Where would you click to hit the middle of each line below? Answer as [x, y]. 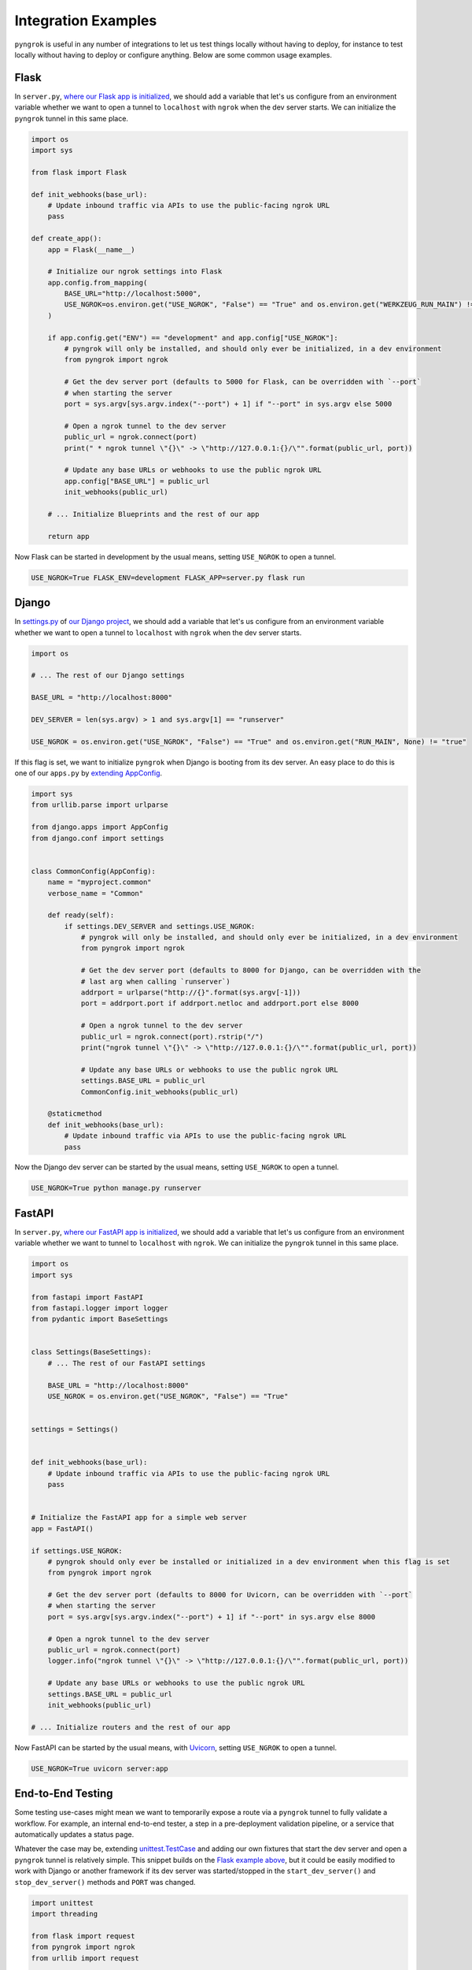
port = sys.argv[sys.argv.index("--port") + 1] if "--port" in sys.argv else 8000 [212, 1617]
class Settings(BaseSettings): [92, 1352]
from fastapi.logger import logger [100, 1308]
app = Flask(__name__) [91, 249]
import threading [65, 1914]
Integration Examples [86, 20]
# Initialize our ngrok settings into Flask [135, 271]
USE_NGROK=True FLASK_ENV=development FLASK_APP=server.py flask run [168, 578]
